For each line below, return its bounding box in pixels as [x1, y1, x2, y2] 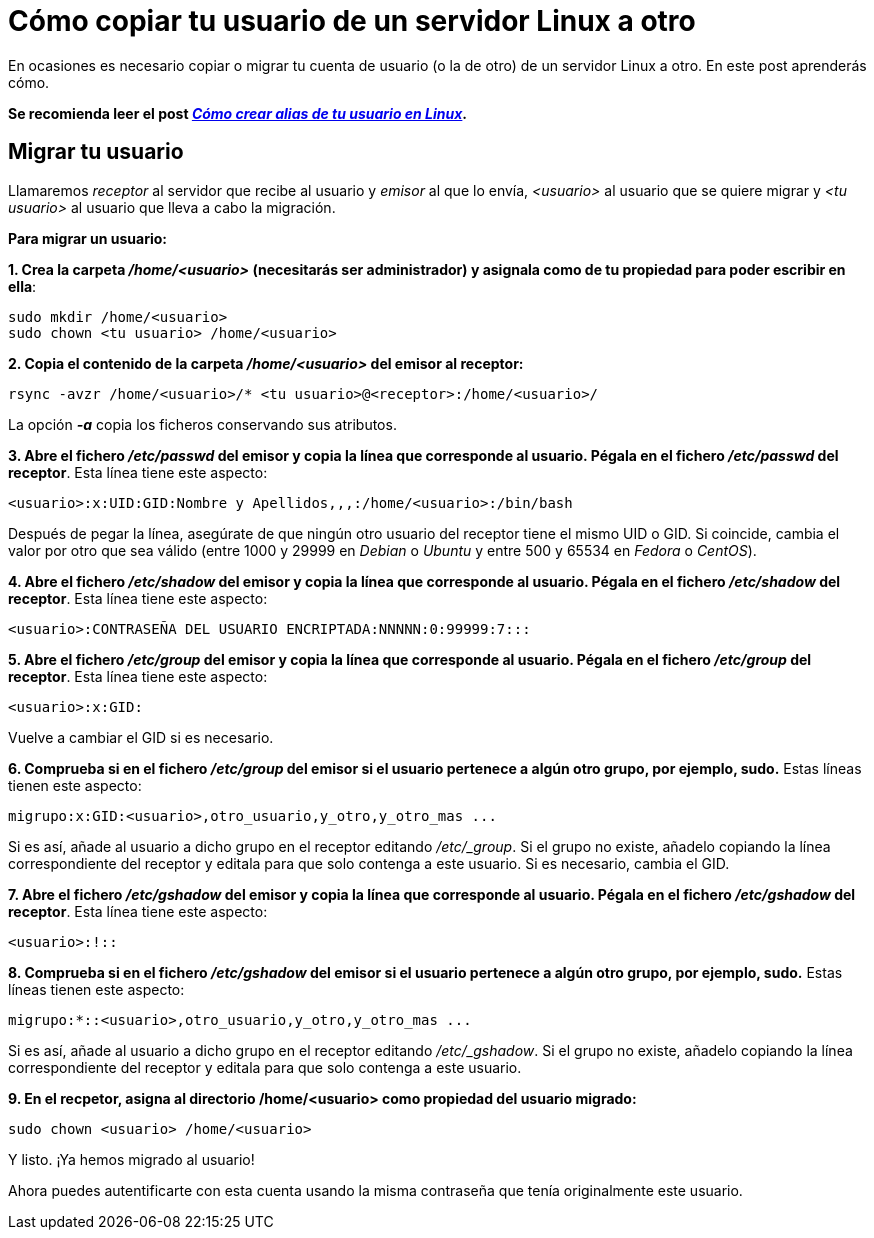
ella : [8, 277, 37, 295]
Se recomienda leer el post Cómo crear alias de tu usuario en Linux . [8, 104, 468, 122]
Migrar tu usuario [8, 139, 184, 165]
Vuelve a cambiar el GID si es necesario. [8, 728, 274, 746]
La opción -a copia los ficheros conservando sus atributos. [8, 415, 397, 433]
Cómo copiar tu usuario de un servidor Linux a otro [8, 4, 696, 38]
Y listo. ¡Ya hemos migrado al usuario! [8, 1150, 255, 1168]
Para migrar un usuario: [8, 229, 168, 247]
